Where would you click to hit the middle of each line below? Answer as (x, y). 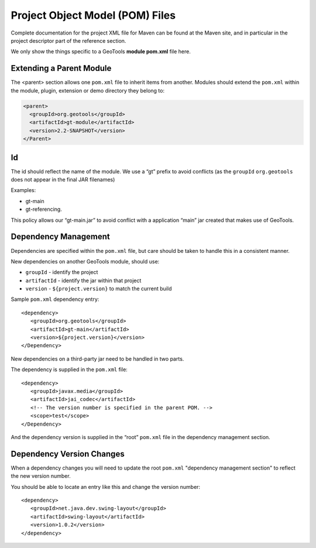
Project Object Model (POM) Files (93, 15)
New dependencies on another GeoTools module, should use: (85, 261)
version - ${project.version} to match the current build (99, 289)
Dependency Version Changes (68, 454)
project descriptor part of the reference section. (68, 40)
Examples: (23, 190)
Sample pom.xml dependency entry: (55, 299)
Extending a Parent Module (61, 68)
